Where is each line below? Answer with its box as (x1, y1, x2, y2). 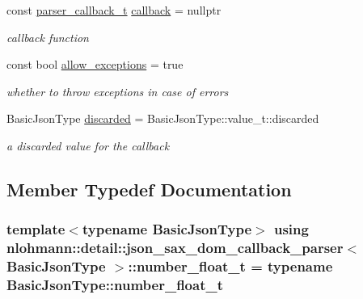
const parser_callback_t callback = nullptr (6, 2, 222, 18)
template (6, 219, 65, 239)
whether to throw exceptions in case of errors (6, 82, 229, 99)
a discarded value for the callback (6, 137, 170, 154)
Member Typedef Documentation (6, 176, 292, 201)
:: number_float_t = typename (128, 256, 333, 276)
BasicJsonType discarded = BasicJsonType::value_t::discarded (6, 110, 319, 127)
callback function (6, 28, 89, 45)
